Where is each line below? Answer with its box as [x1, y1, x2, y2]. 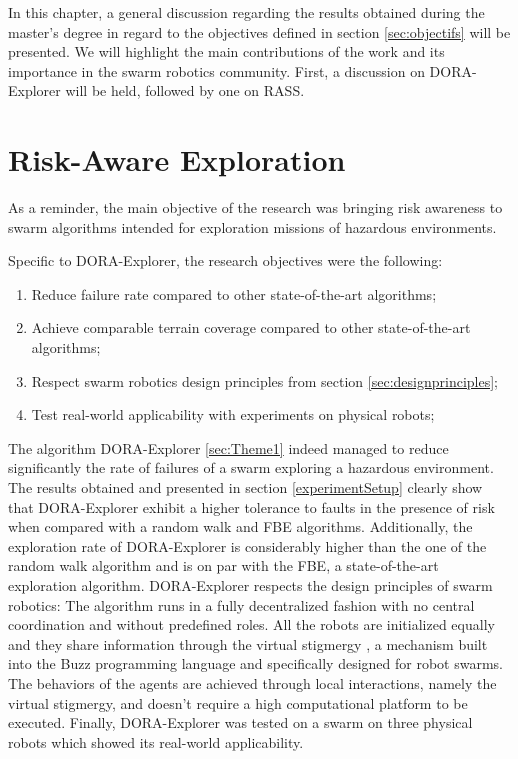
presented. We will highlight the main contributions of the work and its [8, 41, 445, 62]
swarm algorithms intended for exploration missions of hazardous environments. [8, 216, 497, 237]
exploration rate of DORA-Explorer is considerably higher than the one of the [8, 535, 487, 556]
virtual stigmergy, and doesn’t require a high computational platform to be [8, 692, 468, 713]
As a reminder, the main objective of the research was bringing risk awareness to [8, 197, 503, 218]
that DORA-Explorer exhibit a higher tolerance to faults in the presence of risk [8, 496, 495, 517]
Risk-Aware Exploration [8, 139, 346, 180]
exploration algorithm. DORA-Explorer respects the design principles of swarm [8, 575, 493, 595]
